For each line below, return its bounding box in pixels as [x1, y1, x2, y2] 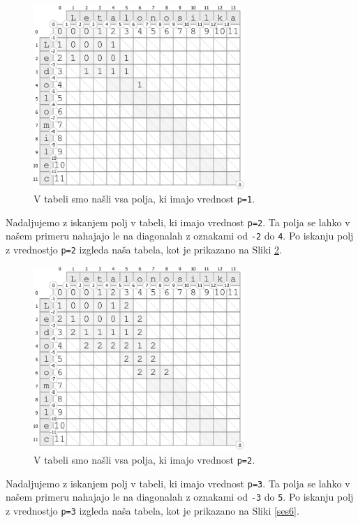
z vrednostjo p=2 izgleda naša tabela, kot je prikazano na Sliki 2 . [6, 242, 282, 257]
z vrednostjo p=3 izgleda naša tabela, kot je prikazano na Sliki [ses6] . [6, 503, 299, 517]
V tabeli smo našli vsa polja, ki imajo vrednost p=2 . [33, 452, 255, 466]
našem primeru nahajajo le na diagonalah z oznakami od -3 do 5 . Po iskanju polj [6, 489, 354, 504]
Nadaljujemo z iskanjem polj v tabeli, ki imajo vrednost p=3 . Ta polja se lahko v [6, 476, 350, 490]
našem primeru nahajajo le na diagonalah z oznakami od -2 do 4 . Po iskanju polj [6, 228, 354, 243]
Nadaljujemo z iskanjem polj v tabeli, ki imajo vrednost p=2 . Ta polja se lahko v [6, 214, 350, 229]
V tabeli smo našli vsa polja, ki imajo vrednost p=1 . [33, 191, 255, 206]
